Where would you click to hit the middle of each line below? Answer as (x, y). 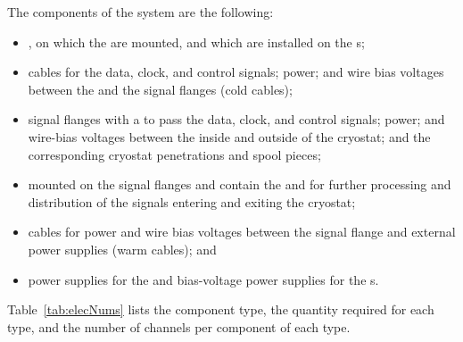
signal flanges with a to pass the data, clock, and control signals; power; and (236, 119)
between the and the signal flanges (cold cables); (160, 89)
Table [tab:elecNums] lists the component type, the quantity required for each (221, 309)
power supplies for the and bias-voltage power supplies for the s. (203, 279)
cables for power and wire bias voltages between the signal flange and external (242, 232)
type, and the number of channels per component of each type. (179, 326)
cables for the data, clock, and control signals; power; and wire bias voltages (236, 72)
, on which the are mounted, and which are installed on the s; (196, 42)
